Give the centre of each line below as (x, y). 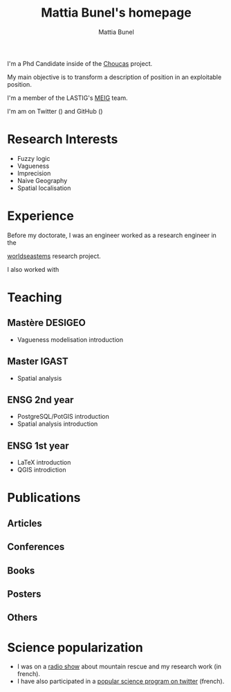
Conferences (36, 547)
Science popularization (75, 647)
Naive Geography (42, 180)
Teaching (35, 297)
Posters (24, 594)
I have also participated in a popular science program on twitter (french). (121, 682)
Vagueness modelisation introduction (70, 339)
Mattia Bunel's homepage (116, 13)
